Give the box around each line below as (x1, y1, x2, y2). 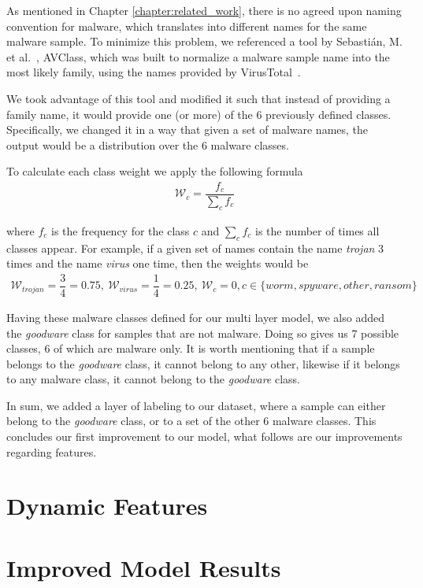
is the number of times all (255, 222, 380, 239)
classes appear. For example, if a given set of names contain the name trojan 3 (6, 239, 384, 256)
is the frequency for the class (51, 222, 190, 239)
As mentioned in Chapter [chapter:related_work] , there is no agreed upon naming (6, 2, 402, 18)
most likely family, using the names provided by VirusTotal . (6, 64, 301, 80)
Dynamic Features (6, 490, 208, 522)
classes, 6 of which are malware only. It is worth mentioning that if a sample (6, 340, 375, 357)
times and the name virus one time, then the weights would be (6, 255, 309, 272)
